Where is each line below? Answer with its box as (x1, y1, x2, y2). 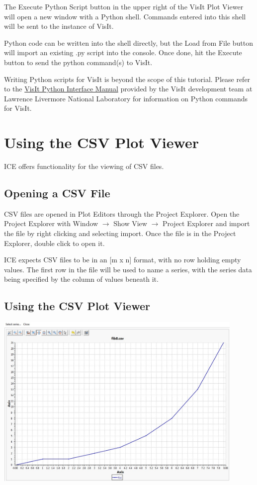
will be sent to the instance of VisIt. (4, 21, 114, 31)
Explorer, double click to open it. (4, 238, 105, 248)
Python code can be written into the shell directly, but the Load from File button (4, 37, 253, 48)
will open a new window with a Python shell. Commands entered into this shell (4, 11, 246, 21)
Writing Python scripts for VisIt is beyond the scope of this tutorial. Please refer (4, 74, 251, 84)
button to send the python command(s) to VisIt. (4, 57, 153, 67)
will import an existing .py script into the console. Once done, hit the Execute (4, 47, 242, 58)
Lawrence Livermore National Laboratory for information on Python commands (4, 93, 248, 103)
